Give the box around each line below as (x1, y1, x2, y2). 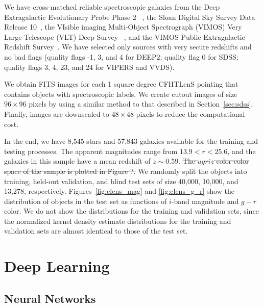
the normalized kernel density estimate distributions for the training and (4, 215, 231, 226)
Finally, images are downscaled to (4, 108, 109, 119)
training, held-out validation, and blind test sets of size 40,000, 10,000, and (4, 175, 238, 186)
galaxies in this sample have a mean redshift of (4, 156, 151, 166)
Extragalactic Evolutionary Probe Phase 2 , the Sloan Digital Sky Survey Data (4, 11, 255, 22)
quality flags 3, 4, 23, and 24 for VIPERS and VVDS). (4, 61, 175, 72)
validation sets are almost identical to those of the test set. (4, 225, 188, 236)
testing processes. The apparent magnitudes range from (4, 145, 178, 156)
